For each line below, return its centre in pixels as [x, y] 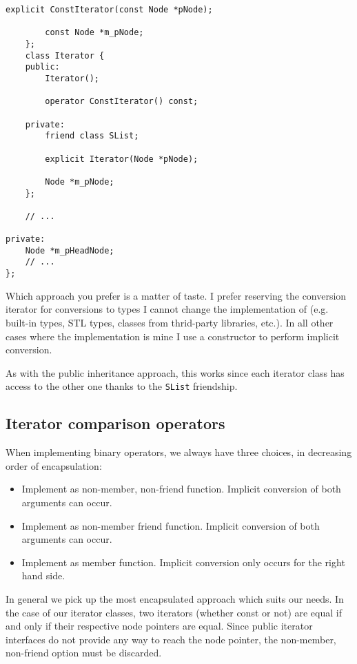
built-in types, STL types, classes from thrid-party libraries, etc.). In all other [170, 322]
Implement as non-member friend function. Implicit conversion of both [171, 525]
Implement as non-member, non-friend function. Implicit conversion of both [181, 489]
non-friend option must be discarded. [84, 653]
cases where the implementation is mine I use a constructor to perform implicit [173, 336]
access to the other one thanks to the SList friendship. [122, 386]
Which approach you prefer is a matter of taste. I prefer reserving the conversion [176, 295]
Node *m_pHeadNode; [70, 250]
